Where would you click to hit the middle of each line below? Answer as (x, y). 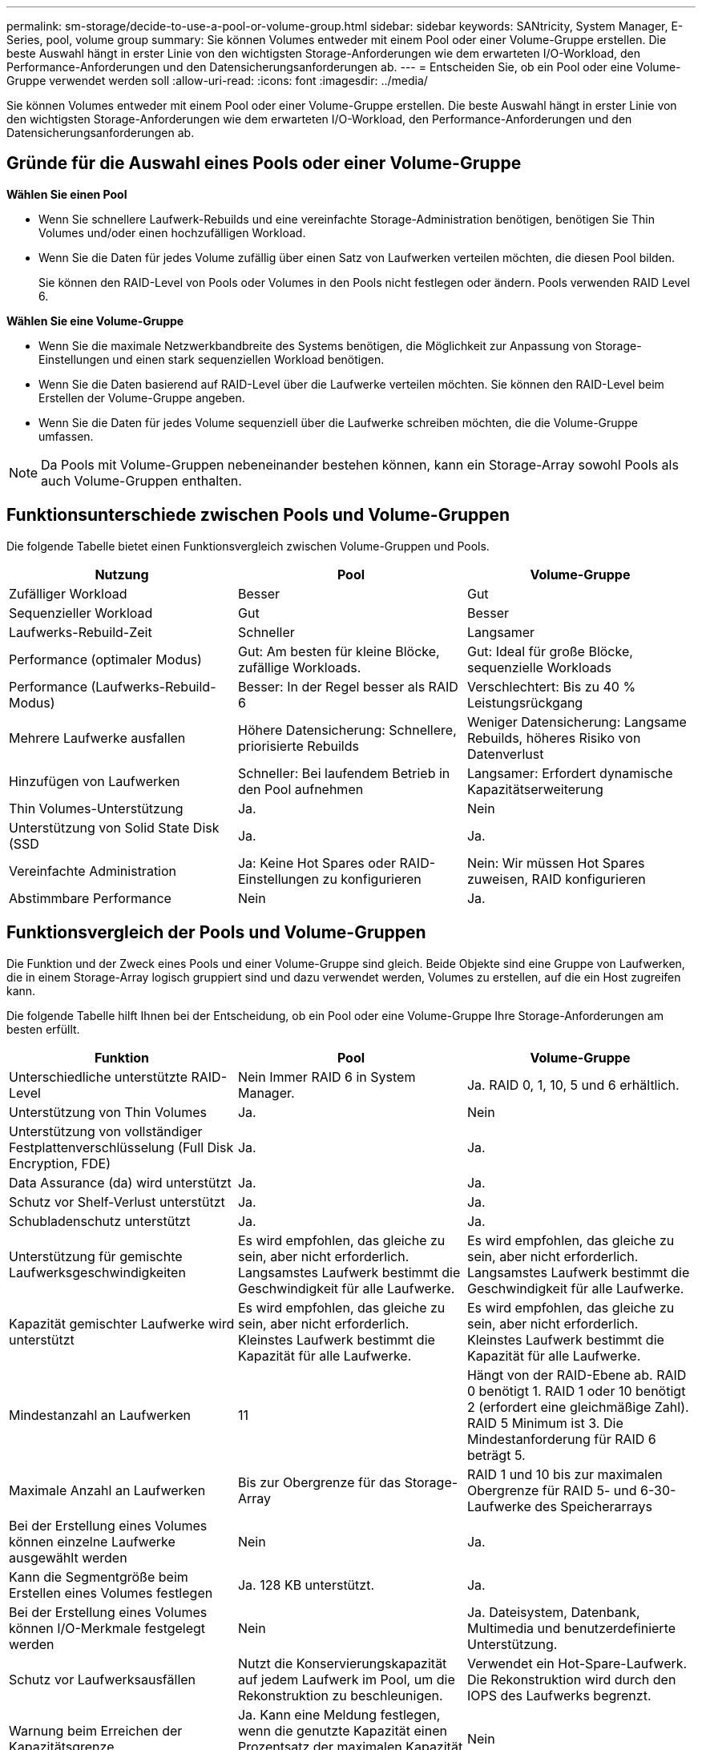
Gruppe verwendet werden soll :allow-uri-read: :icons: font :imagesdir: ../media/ (217, 81)
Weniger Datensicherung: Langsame (577, 722)
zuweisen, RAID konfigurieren (556, 879)
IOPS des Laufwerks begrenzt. (559, 1695)
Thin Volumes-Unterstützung (96, 808)
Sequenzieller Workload (81, 613)
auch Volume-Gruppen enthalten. (141, 480)
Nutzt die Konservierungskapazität (342, 1663)
